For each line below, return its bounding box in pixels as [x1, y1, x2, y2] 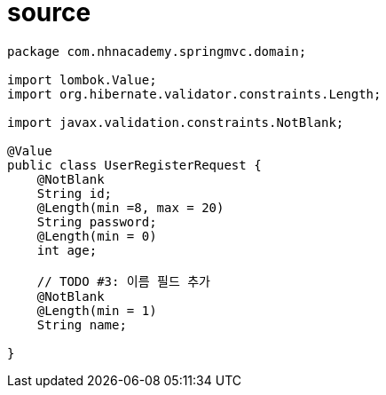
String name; [36, 317, 127, 332]
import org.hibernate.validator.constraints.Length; [7, 86, 382, 101]
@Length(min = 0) [36, 228, 157, 243]
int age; [36, 242, 98, 257]
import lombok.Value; [7, 72, 157, 87]
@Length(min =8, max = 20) [36, 200, 225, 215]
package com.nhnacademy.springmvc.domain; [7, 43, 307, 59]
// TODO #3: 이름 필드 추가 [36, 273, 210, 288]
